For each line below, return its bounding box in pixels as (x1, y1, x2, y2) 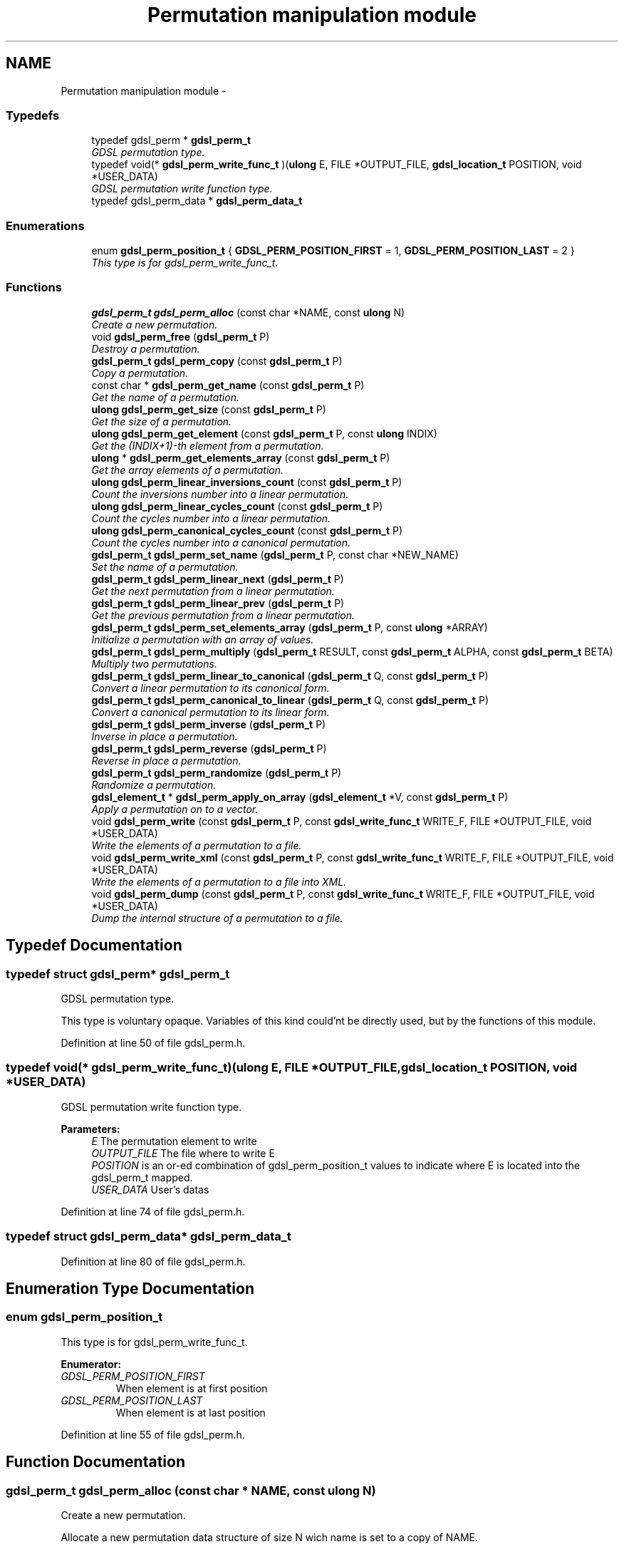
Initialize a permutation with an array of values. (91, 633, 314, 646)
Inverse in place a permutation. (91, 730, 238, 742)
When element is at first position (115, 1382, 268, 1394)
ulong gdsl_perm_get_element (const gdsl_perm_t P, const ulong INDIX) (91, 427, 437, 440)
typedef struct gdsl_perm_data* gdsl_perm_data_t (6, 1229, 291, 1244)
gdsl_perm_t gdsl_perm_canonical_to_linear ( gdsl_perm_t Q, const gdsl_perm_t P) (91, 693, 489, 706)
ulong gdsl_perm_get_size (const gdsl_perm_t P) (91, 403, 326, 415)
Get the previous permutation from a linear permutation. (91, 608, 355, 621)
